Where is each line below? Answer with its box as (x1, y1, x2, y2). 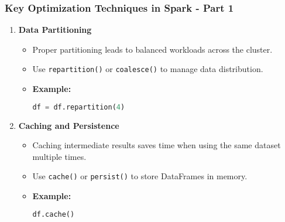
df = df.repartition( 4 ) (32, 103, 125, 111)
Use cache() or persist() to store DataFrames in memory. (32, 170, 248, 182)
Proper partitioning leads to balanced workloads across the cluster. (32, 43, 273, 55)
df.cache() (32, 210, 75, 218)
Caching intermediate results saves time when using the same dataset (32, 139, 281, 151)
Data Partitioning (18, 23, 92, 36)
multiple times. (32, 150, 87, 162)
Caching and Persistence (18, 119, 119, 131)
